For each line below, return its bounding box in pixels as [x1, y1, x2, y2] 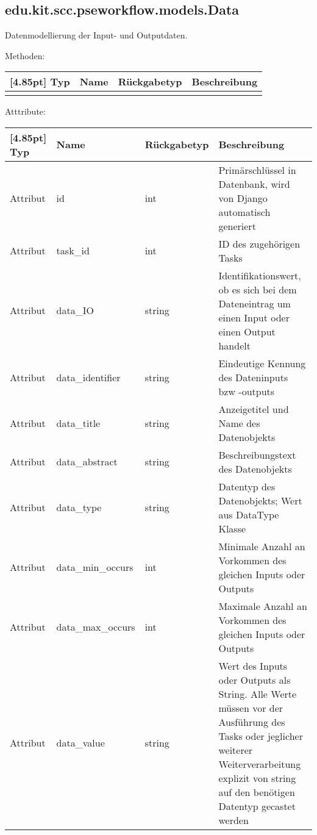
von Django [218, 190, 268, 205]
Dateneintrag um [218, 296, 291, 310]
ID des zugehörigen [218, 236, 301, 251]
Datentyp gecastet [218, 798, 296, 813]
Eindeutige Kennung [218, 356, 306, 370]
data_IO [56, 303, 94, 318]
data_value [56, 736, 105, 750]
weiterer [218, 742, 253, 757]
